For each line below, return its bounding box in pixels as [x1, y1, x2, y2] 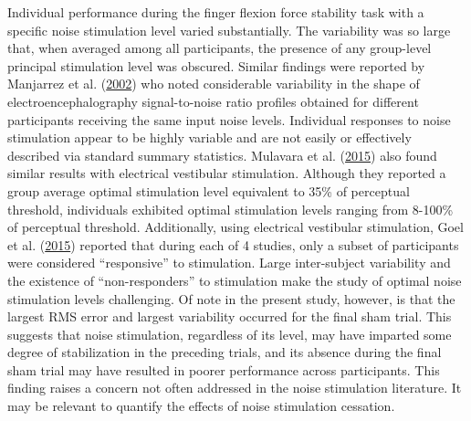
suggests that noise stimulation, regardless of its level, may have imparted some [7, 324, 452, 343]
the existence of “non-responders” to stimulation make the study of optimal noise [7, 270, 462, 289]
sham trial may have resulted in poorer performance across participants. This [7, 360, 440, 379]
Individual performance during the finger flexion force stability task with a [7, 3, 424, 21]
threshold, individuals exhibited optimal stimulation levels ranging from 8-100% [7, 199, 454, 218]
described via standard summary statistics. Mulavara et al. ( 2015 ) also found [7, 145, 437, 164]
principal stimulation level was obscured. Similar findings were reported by [7, 56, 425, 75]
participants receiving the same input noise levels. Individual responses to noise [7, 110, 451, 129]
